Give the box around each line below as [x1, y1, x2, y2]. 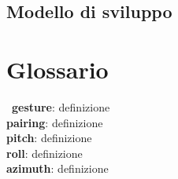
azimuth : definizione [6, 160, 109, 177]
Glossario [6, 53, 109, 85]
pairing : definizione [6, 114, 103, 130]
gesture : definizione [12, 98, 110, 115]
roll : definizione [6, 144, 83, 161]
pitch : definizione [6, 130, 92, 146]
